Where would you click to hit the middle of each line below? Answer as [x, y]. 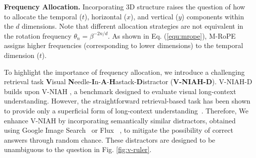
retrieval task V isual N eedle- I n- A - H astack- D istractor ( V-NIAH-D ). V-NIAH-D [128, 81]
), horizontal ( [106, 16]
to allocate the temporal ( [43, 16]
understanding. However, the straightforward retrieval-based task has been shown [127, 101]
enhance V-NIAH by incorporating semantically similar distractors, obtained [120, 120]
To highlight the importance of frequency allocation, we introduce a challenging [125, 72]
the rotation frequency [38, 35]
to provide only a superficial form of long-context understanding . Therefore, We [126, 110]
